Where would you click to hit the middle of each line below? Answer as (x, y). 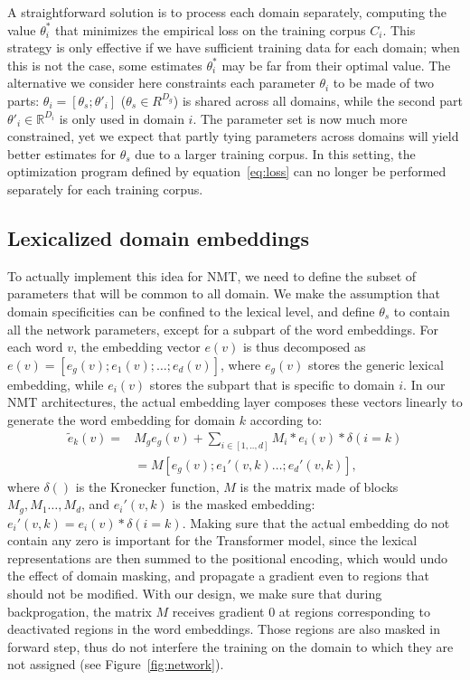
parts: (23, 100)
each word (35, 347)
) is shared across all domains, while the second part (318, 100)
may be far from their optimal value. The (336, 65)
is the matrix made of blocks (319, 486)
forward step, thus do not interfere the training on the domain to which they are (230, 646)
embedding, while (56, 384)
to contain (422, 311)
